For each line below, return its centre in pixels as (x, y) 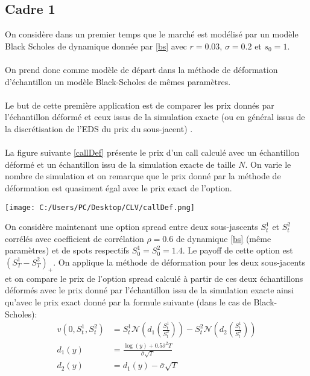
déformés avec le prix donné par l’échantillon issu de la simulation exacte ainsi (150, 290)
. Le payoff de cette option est (238, 250)
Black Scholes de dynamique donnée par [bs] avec (96, 46)
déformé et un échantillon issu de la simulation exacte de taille (120, 164)
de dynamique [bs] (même (223, 238)
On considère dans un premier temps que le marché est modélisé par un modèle (152, 34)
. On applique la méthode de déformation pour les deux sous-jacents (179, 262)
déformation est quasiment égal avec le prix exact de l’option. (119, 187)
